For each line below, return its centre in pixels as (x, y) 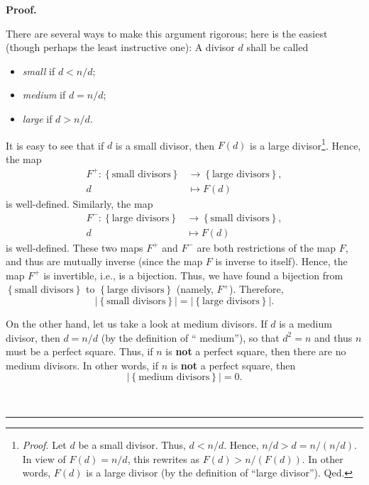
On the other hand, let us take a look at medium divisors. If (137, 323)
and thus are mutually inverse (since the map (104, 261)
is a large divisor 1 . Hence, (305, 144)
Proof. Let (44, 444)
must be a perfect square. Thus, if (79, 351)
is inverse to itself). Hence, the (281, 261)
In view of (44, 458)
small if (39, 71)
